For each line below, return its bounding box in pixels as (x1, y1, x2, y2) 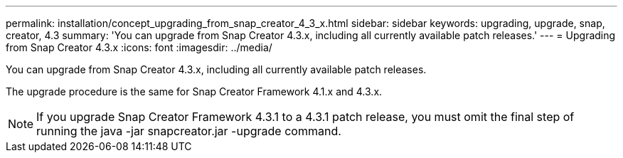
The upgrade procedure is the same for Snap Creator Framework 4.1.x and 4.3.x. (6, 85, 383, 98)
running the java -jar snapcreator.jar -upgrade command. (36, 124, 341, 138)
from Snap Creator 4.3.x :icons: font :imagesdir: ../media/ (6, 41, 272, 53)
